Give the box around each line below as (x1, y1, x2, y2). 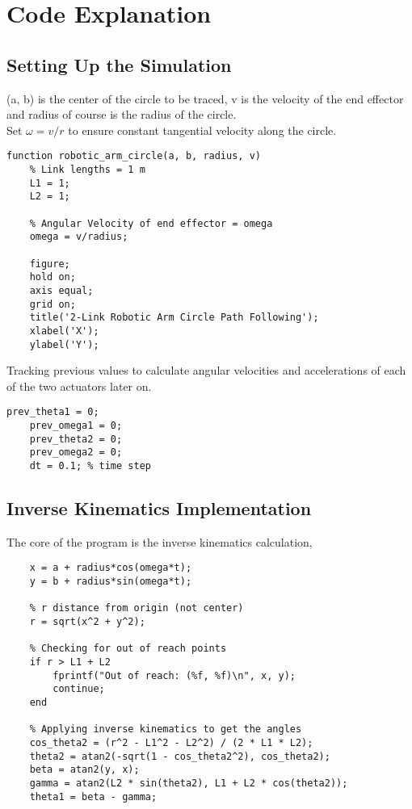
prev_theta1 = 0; (6, 406, 99, 418)
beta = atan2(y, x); (29, 764, 140, 776)
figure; (29, 258, 70, 270)
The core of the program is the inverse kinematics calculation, (6, 533, 313, 550)
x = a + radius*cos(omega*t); (29, 562, 192, 574)
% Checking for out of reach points (29, 643, 227, 655)
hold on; (29, 271, 76, 283)
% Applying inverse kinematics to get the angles (29, 723, 302, 736)
